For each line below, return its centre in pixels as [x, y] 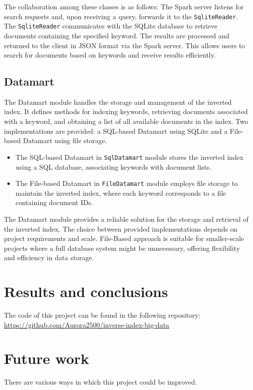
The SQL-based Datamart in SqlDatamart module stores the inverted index [129, 157]
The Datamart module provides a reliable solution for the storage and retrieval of [126, 219]
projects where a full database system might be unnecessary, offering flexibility [122, 248]
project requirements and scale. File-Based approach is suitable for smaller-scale [124, 238]
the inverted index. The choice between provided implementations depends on [121, 228]
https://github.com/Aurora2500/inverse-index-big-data [87, 324]
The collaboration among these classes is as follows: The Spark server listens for [124, 6]
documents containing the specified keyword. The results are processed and [117, 35]
